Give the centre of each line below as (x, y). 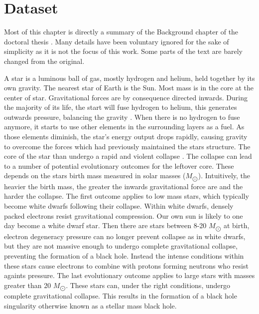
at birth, (236, 225)
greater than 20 (28, 285)
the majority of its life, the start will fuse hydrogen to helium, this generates (121, 107)
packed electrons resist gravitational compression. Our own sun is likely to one (124, 215)
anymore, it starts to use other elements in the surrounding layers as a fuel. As (124, 127)
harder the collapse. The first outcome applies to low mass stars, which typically (127, 196)
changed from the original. (44, 61)
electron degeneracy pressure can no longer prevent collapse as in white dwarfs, (125, 236)
